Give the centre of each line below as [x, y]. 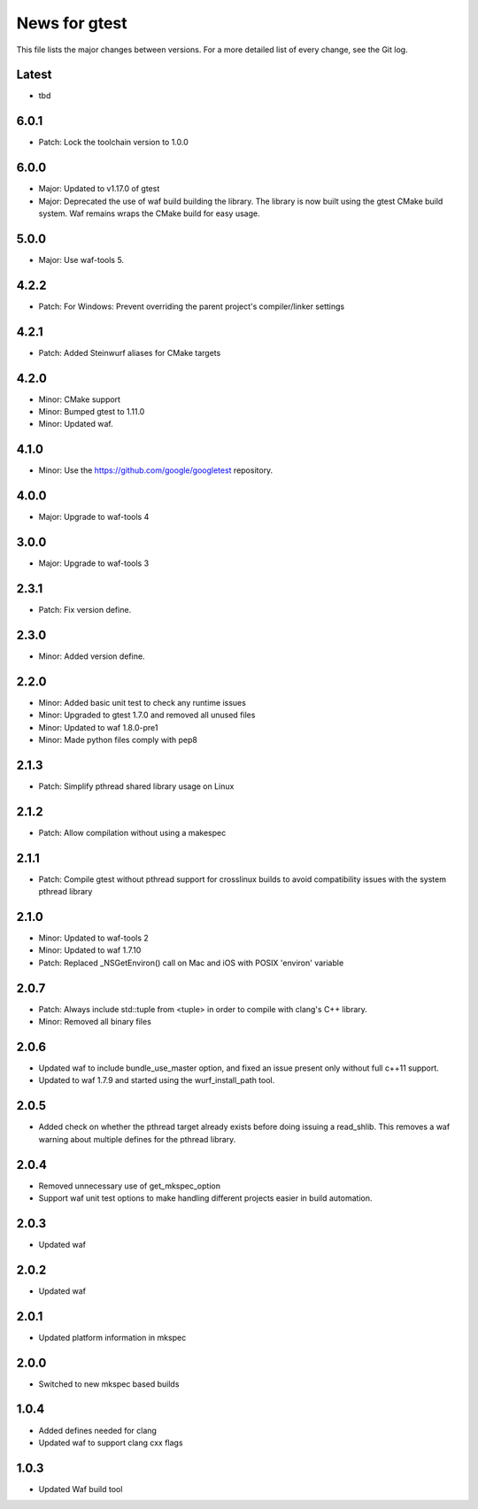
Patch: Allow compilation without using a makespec [132, 832]
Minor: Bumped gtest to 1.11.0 [92, 412]
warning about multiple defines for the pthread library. [137, 1139]
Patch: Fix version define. [85, 610]
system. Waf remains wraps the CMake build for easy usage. [149, 213]
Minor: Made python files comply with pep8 [118, 740]
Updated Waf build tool [81, 1489]
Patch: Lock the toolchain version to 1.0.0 [114, 143]
